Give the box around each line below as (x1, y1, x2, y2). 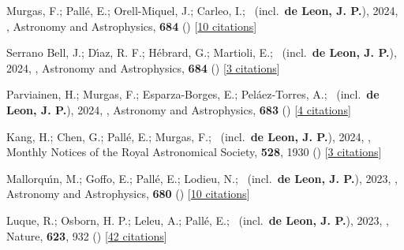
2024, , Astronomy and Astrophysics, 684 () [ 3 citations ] (6, 59, 280, 76)
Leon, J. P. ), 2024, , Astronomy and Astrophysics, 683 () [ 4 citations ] (6, 101, 351, 118)
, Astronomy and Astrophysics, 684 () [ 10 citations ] (6, 17, 257, 34)
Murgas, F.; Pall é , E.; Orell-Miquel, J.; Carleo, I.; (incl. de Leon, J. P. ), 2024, (6, 2, 398, 18)
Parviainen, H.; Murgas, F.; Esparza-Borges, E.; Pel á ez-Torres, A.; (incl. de (6, 86, 380, 103)
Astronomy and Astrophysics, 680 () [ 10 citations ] (6, 185, 250, 202)
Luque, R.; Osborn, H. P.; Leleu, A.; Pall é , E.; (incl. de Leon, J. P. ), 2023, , (6, 211, 389, 228)
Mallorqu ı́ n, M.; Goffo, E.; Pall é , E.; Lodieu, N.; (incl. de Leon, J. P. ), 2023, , (6, 170, 398, 186)
